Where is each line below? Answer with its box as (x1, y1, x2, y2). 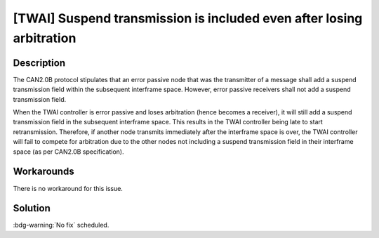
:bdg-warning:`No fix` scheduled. (13, 221, 109, 230)
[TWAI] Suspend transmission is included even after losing (13, 11, 363, 26)
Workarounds (13, 166, 74, 178)
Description (13, 57, 66, 69)
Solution (13, 202, 51, 214)
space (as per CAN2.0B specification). (13, 147, 124, 156)
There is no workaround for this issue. (13, 184, 123, 192)
